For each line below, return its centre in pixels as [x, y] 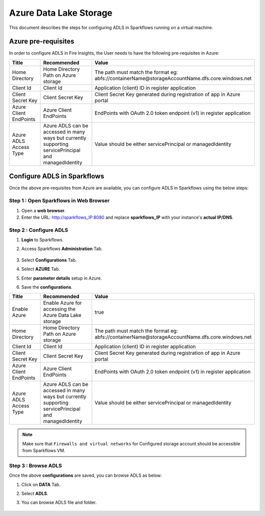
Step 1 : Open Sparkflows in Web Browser [59, 201]
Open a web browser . [44, 210]
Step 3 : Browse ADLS [36, 465]
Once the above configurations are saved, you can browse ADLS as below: [85, 475]
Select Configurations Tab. [49, 260]
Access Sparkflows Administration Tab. [62, 249]
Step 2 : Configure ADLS [39, 230]
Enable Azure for [62, 303]
